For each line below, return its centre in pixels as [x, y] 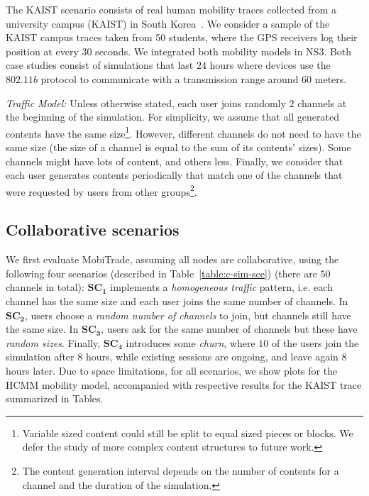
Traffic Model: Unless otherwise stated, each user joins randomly [146, 103]
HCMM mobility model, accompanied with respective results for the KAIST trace [184, 384]
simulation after [40, 357]
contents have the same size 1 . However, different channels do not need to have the [183, 132]
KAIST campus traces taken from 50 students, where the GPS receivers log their [182, 37]
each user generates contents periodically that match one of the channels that [174, 175]
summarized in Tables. [55, 398]
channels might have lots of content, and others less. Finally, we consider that [175, 161]
